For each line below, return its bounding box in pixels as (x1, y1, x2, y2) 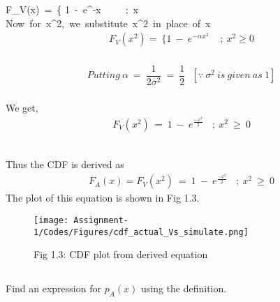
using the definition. (140, 281, 227, 296)
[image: (34, 215, 69, 225)
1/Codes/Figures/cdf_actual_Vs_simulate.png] (34, 227, 249, 237)
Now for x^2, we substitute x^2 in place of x (6, 15, 211, 30)
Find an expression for (6, 281, 101, 296)
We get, (6, 100, 38, 114)
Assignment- (73, 215, 129, 225)
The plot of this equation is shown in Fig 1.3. (6, 190, 200, 205)
